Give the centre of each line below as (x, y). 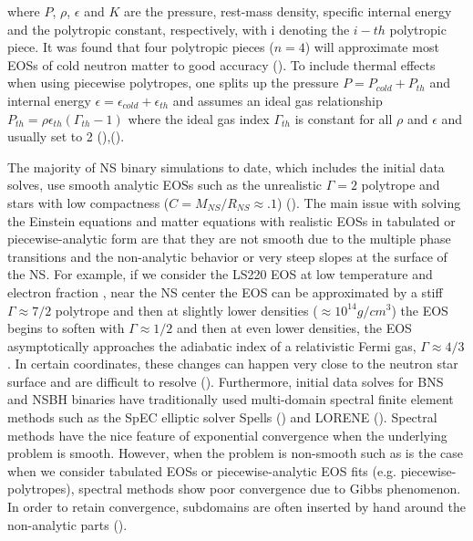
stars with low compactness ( (88, 202)
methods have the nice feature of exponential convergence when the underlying (227, 435)
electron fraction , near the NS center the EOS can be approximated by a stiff (225, 291)
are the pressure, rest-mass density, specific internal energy (288, 11)
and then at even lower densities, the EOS (294, 328)
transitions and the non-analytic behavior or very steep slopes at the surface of (227, 256)
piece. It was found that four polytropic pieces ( (141, 47)
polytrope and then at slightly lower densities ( (186, 310)
